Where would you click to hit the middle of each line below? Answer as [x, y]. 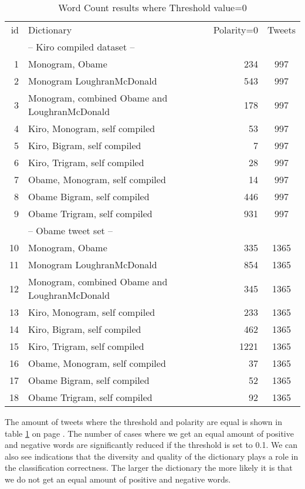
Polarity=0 [235, 30]
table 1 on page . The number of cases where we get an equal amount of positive [149, 433]
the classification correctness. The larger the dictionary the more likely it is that [149, 468]
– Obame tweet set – [71, 230]
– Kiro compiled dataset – [82, 47]
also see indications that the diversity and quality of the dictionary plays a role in [152, 456]
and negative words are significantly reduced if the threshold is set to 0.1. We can [151, 445]
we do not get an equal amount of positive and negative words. [118, 479]
